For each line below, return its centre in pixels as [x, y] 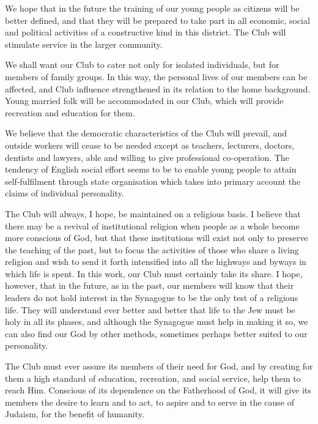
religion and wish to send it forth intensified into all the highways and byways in [156, 262]
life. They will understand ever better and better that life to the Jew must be [150, 309]
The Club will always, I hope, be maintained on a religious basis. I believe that [153, 213]
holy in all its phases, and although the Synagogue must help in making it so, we [157, 322]
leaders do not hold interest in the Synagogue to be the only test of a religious [152, 298]
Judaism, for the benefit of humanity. [75, 414]
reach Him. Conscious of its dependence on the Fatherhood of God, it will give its [158, 390]
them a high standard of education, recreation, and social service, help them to [153, 378]
